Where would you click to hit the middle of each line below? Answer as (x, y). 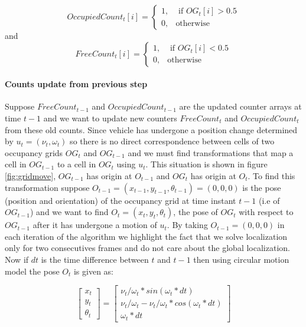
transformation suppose (47, 187)
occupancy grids (34, 152)
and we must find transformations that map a (211, 152)
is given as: (94, 271)
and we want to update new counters (110, 118)
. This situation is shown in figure (206, 164)
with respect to (266, 212)
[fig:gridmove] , (30, 175)
